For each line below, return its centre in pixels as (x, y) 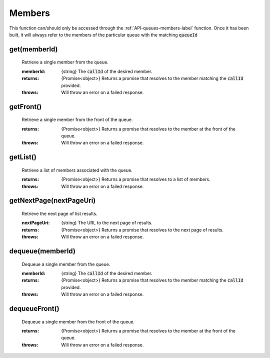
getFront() (25, 107)
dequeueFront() (34, 309)
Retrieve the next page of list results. (59, 214)
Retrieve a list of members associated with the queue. (77, 170)
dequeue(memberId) (42, 251)
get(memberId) (33, 49)
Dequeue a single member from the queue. (66, 264)
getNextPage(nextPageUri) (52, 201)
